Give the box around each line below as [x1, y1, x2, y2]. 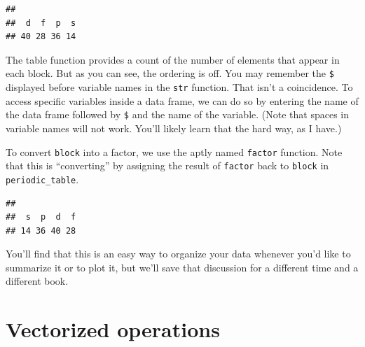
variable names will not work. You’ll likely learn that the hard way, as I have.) [6, 120, 342, 135]
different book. [6, 274, 69, 288]
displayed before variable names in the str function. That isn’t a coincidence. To [6, 80, 353, 94]
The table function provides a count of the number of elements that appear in [6, 52, 340, 66]
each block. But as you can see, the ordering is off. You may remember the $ [6, 66, 334, 80]
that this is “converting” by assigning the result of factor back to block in [6, 158, 329, 173]
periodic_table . [6, 171, 79, 186]
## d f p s [6, 17, 76, 28]
